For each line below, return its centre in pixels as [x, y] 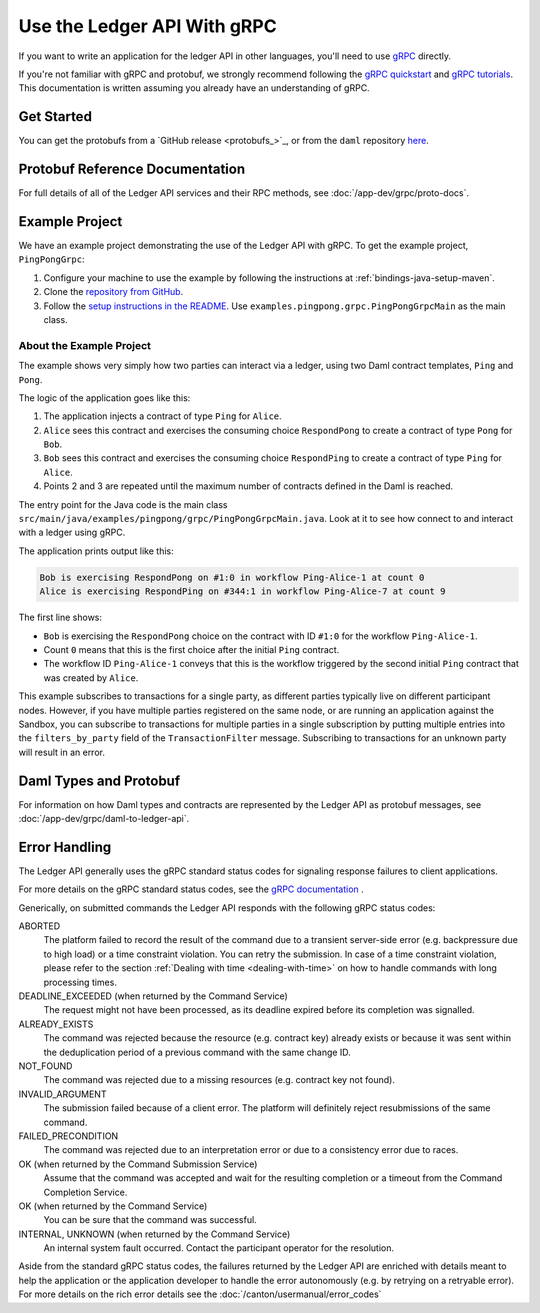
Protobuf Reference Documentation [131, 169]
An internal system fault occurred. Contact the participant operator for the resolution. [219, 1248]
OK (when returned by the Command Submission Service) [138, 1164]
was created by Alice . [91, 677]
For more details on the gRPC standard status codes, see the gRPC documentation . [191, 889]
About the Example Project [85, 345]
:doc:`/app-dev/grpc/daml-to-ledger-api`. [104, 818]
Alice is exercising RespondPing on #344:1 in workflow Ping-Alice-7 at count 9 [242, 591]
